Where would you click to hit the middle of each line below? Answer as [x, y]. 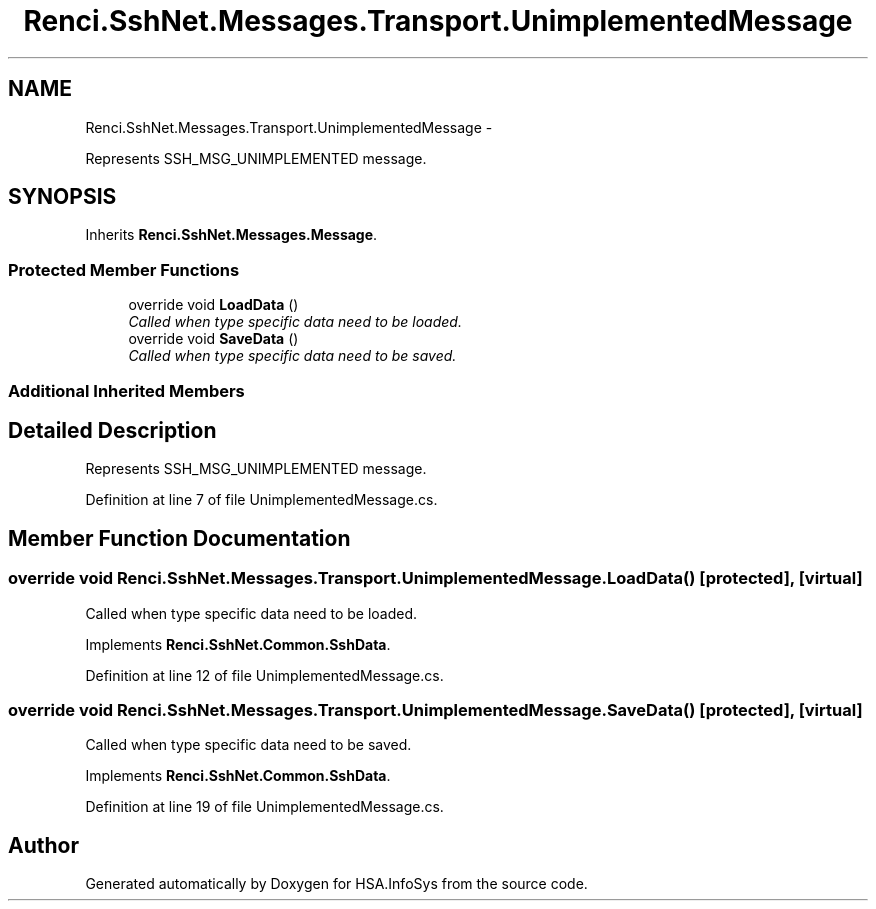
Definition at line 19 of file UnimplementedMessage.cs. [264, 807]
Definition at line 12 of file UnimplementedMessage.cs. [264, 675]
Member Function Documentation [179, 538]
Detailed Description [112, 430]
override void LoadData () [213, 305]
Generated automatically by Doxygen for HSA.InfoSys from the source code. [336, 884]
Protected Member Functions [124, 269]
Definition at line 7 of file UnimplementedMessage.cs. [261, 500]
